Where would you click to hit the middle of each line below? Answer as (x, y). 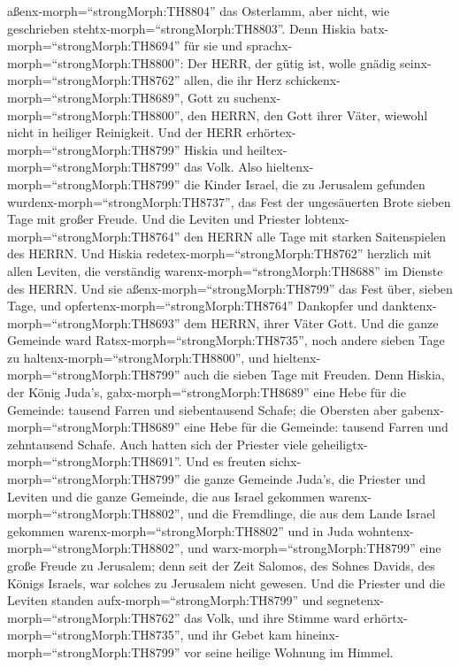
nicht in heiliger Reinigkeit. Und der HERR (125, 132)
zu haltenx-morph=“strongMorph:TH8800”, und (138, 357)
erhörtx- (386, 617)
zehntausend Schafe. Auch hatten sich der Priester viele (157, 444)
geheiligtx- (340, 444)
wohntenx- (386, 530)
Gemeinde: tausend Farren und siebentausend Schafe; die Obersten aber (203, 409)
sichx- (286, 461)
